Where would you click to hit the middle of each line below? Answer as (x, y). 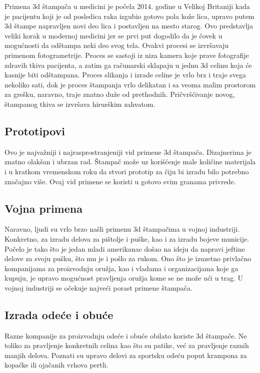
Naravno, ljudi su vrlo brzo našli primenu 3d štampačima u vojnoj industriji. (122, 229)
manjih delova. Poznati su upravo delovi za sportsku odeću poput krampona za (126, 355)
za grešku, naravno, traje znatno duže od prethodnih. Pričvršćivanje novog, (120, 94)
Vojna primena (43, 208)
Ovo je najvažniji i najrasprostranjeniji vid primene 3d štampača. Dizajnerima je (128, 152)
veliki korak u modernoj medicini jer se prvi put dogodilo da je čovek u (113, 35)
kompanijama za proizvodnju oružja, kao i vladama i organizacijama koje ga (121, 268)
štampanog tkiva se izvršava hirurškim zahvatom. (80, 104)
